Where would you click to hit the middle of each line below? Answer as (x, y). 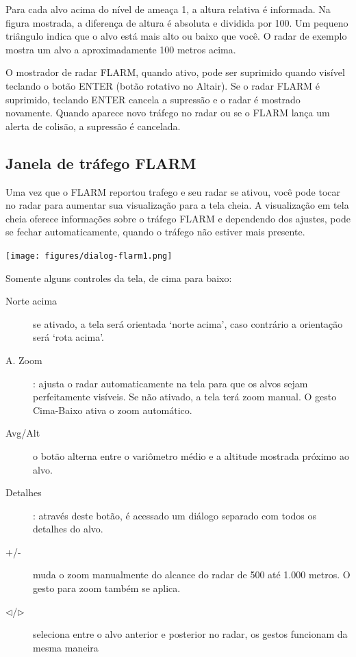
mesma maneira (66, 647)
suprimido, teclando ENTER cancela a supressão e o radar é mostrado (153, 99)
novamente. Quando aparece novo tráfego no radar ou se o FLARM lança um (168, 113)
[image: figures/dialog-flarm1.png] (89, 256)
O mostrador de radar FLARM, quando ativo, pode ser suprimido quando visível (175, 72)
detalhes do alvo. (68, 529)
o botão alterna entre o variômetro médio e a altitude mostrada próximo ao (191, 455)
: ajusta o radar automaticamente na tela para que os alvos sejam (170, 383)
